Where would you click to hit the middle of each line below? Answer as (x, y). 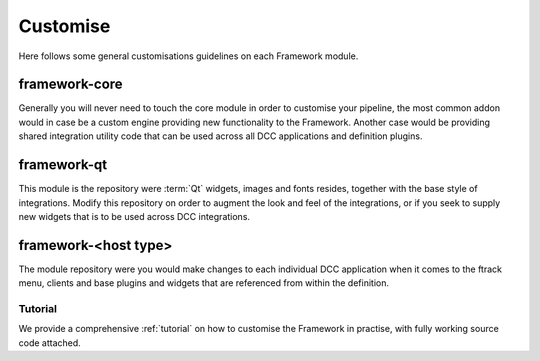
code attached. (50, 342)
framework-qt (63, 165)
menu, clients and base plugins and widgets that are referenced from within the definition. (204, 283)
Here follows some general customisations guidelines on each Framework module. (188, 56)
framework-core (71, 84)
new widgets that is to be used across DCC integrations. (134, 216)
